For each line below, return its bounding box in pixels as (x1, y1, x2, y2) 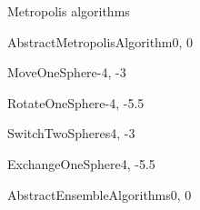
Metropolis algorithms (7, 2, 130, 20)
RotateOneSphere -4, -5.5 (7, 93, 145, 112)
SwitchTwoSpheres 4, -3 (7, 124, 135, 143)
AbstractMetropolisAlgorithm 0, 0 (7, 32, 194, 51)
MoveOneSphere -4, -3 (7, 63, 126, 82)
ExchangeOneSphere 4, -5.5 (7, 154, 155, 173)
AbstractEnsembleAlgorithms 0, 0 (7, 185, 192, 204)
